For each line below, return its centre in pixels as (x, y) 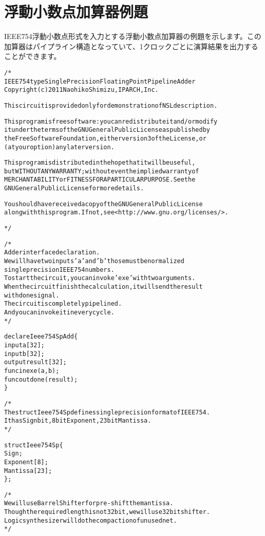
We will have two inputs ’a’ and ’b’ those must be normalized (94, 261)
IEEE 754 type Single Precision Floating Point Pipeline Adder (100, 81)
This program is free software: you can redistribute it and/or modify (111, 121)
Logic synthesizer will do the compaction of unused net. (91, 520)
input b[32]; (24, 354)
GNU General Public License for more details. (74, 188)
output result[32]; (35, 362)
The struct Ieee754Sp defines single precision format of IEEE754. (107, 412)
